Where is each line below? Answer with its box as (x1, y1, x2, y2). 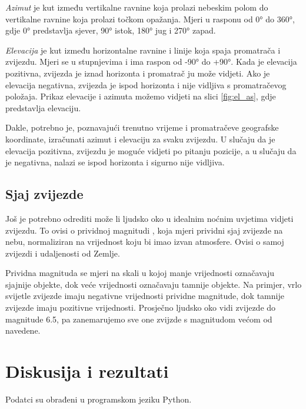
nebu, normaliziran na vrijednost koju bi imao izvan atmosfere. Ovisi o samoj (5, 235, 284, 248)
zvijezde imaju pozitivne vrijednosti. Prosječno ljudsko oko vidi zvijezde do (5, 301, 276, 314)
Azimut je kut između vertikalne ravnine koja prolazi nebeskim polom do (5, 1, 268, 13)
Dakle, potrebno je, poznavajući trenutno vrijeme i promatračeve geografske (5, 121, 279, 134)
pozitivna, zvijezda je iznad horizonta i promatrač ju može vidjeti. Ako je (5, 66, 270, 79)
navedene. (5, 324, 41, 337)
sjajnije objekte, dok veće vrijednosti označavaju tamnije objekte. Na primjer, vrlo (5, 278, 302, 290)
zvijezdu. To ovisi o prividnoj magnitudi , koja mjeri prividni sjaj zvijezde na (5, 224, 283, 236)
